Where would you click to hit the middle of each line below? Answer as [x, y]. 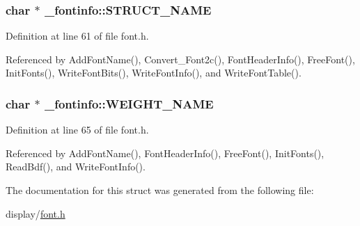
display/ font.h [36, 213]
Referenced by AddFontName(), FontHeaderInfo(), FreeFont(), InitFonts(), [165, 153]
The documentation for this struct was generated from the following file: [160, 190]
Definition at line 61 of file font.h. [77, 36]
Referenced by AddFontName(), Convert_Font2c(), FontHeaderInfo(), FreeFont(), [180, 59]
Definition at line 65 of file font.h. [77, 130]
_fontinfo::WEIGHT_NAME [129, 103]
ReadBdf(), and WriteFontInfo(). [76, 167]
